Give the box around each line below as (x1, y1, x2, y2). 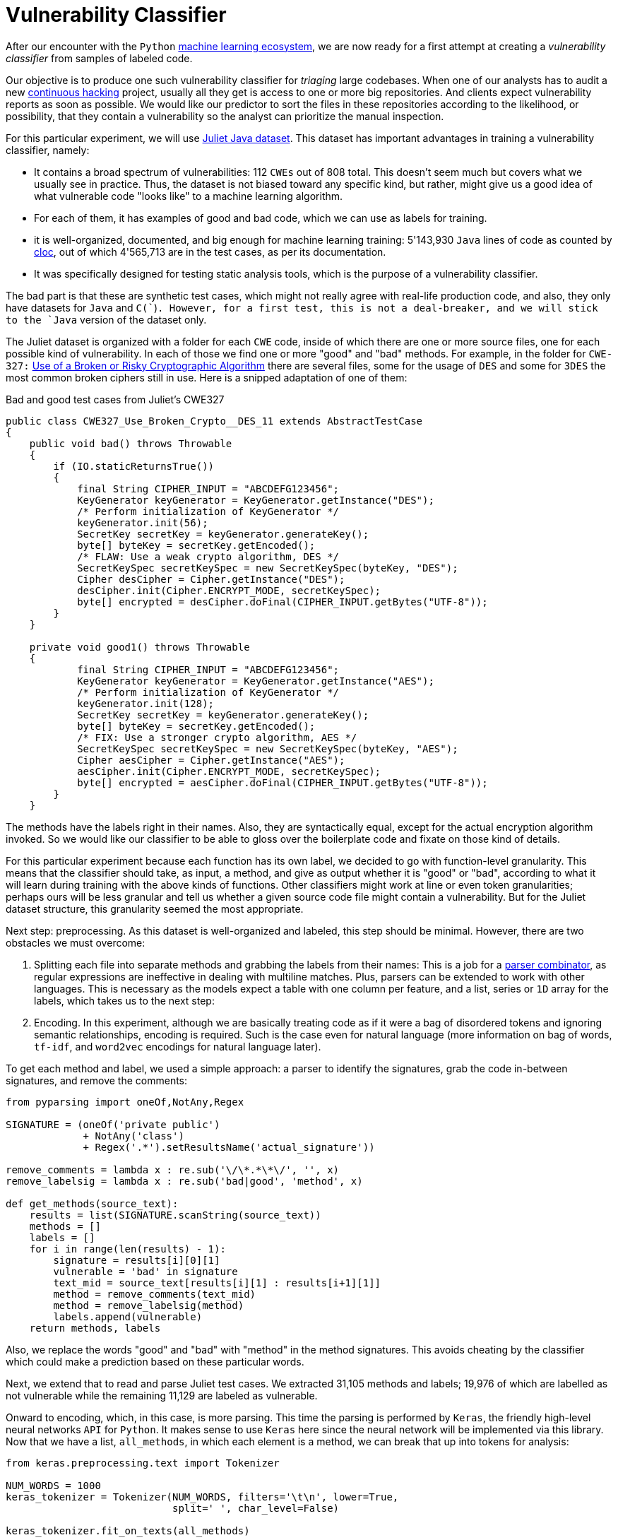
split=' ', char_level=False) (172, 1502, 340, 1514)
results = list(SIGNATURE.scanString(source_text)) (29, 1209, 321, 1221)
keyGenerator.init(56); (77, 516, 208, 528)
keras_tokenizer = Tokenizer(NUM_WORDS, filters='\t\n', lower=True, (6, 1491, 399, 1503)
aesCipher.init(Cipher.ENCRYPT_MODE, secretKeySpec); (77, 765, 381, 777)
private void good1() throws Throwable (29, 641, 250, 653)
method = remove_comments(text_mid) (53, 1288, 256, 1300)
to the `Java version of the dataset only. (6, 313, 207, 326)
